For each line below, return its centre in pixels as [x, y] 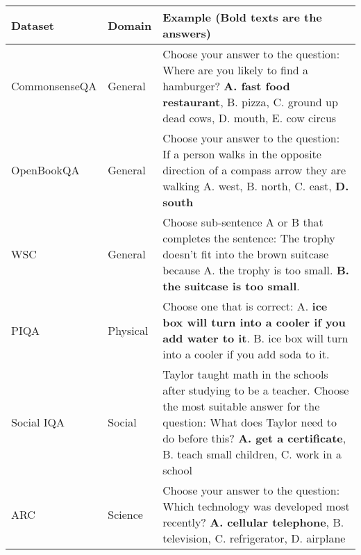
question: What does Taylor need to [250, 422]
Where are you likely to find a [236, 70]
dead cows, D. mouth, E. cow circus [250, 118]
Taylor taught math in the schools [245, 374]
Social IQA [38, 422]
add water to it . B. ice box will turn [255, 338]
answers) [187, 33]
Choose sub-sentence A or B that [243, 222]
